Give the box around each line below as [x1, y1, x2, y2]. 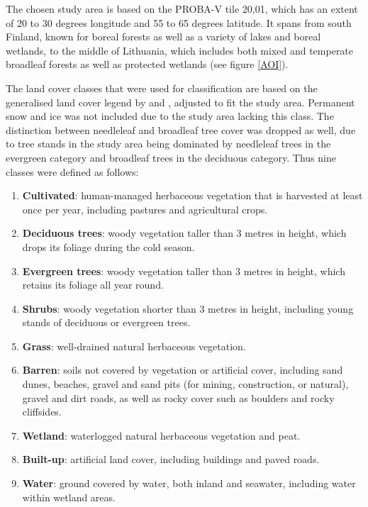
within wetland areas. [22, 489, 116, 504]
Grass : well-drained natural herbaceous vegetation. [22, 338, 246, 353]
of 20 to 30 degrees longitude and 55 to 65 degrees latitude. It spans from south [6, 15, 352, 30]
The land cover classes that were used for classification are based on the [6, 80, 318, 95]
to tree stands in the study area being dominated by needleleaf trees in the [6, 136, 331, 151]
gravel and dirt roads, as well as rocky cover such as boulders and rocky [22, 390, 335, 405]
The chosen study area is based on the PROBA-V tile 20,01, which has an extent [6, 1, 358, 16]
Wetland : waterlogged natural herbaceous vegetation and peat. [22, 428, 301, 442]
